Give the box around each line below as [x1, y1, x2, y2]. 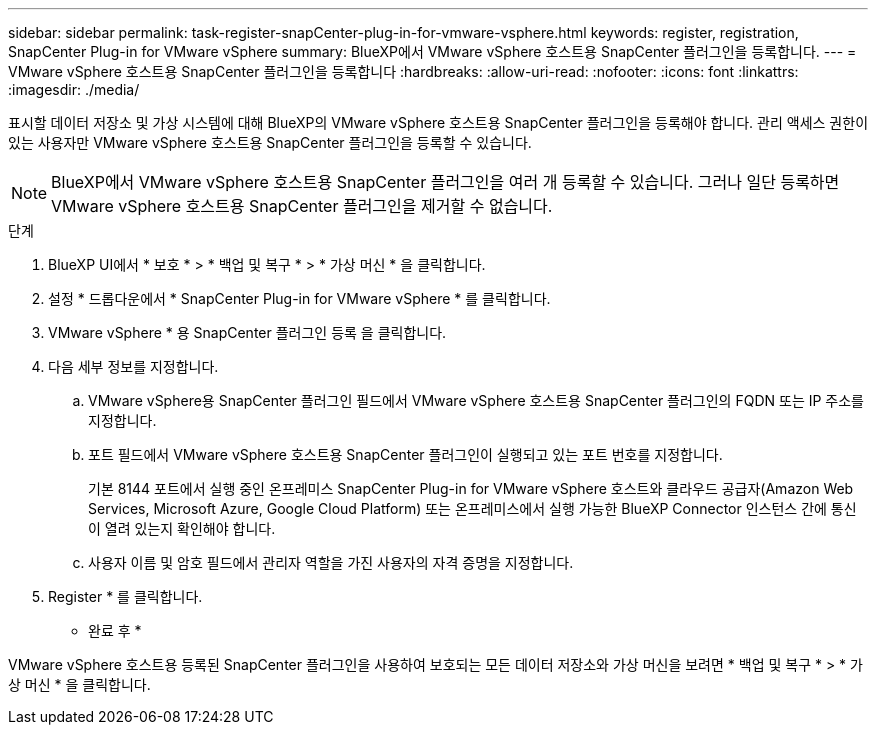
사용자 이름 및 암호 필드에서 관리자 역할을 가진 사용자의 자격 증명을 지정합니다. [88, 554, 574, 571]
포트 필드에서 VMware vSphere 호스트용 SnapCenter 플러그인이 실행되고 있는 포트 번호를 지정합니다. [88, 446, 723, 463]
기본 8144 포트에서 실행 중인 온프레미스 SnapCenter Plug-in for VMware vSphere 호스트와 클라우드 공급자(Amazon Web [88, 480, 854, 497]
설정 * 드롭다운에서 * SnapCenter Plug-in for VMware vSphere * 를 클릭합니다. [48, 290, 551, 307]
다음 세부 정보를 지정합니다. [48, 358, 219, 375]
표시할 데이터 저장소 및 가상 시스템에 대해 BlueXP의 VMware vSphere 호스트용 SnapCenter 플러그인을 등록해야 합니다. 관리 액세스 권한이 [8, 114, 869, 131]
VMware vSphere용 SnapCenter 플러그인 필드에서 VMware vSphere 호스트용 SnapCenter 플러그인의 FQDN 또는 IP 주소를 [88, 392, 864, 409]
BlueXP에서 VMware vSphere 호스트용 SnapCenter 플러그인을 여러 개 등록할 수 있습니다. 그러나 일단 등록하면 [51, 172, 840, 192]
